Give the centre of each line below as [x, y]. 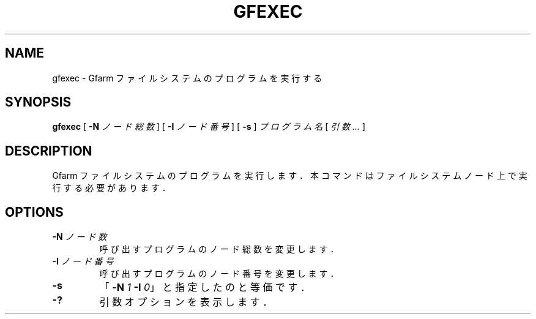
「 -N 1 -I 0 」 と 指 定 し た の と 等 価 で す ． [205, 287]
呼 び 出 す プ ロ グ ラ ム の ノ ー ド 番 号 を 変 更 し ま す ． [219, 274]
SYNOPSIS [38, 102]
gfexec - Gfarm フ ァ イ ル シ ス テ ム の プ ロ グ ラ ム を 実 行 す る [187, 78]
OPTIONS [34, 212]
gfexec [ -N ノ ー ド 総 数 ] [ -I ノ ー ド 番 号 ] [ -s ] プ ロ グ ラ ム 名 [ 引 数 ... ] [209, 127]
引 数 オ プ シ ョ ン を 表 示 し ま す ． [186, 302]
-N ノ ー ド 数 [80, 237]
